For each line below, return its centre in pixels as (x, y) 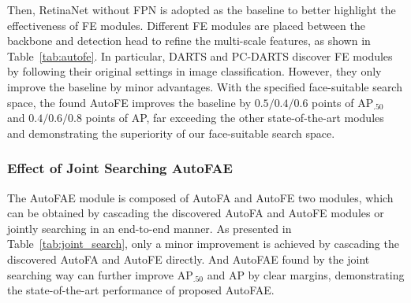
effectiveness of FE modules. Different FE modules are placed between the (186, 25)
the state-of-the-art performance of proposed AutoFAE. (141, 290)
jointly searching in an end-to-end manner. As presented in (149, 228)
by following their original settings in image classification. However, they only (194, 71)
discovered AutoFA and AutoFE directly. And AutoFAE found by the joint (189, 259)
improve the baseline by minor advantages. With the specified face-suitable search (205, 86)
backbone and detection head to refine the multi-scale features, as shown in (189, 41)
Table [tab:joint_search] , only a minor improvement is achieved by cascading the (203, 244)
